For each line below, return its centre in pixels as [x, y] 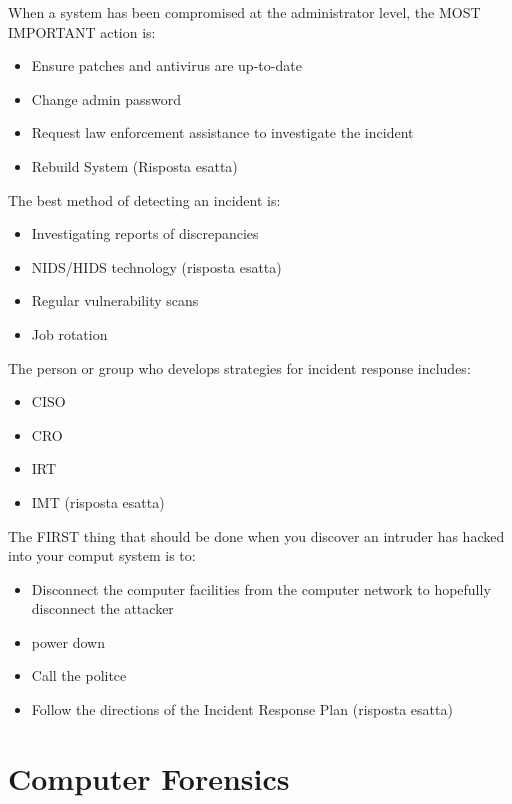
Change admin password [106, 98]
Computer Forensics [149, 777]
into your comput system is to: [102, 555]
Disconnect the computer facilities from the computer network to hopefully [261, 588]
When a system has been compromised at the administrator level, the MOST [244, 12]
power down [68, 641]
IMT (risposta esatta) [98, 501]
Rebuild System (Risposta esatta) [134, 165]
